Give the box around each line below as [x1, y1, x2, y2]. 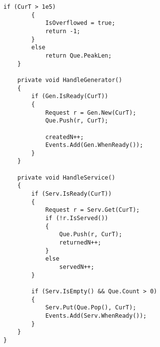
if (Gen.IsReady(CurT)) [31, 93, 108, 100]
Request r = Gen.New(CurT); [45, 109, 137, 116]
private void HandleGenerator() [17, 76, 122, 83]
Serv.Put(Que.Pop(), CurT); [45, 304, 137, 311]
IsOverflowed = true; [45, 20, 116, 27]
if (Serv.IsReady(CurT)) [31, 190, 112, 198]
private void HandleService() [17, 174, 116, 181]
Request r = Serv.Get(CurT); [45, 206, 140, 214]
